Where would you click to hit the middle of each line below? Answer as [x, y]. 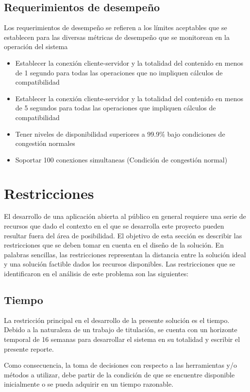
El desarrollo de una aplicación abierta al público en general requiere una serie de [125, 216]
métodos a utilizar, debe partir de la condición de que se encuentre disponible [119, 374]
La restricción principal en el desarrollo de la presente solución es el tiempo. [117, 320]
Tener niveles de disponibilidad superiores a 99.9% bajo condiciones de [120, 134]
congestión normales [45, 143]
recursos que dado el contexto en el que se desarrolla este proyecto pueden [114, 226]
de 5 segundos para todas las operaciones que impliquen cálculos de [116, 108]
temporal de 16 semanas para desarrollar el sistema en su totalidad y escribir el [122, 339]
